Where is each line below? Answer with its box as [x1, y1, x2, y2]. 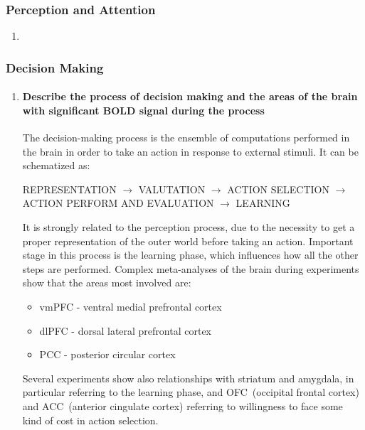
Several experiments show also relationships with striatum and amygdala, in [22, 370, 354, 385]
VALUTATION [138, 181, 206, 196]
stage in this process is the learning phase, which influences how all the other [22, 247, 359, 262]
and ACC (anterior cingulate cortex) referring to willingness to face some [22, 398, 343, 413]
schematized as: [22, 158, 90, 173]
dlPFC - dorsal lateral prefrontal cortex [39, 323, 211, 338]
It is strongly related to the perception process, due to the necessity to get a [22, 220, 355, 235]
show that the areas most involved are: [22, 275, 191, 290]
